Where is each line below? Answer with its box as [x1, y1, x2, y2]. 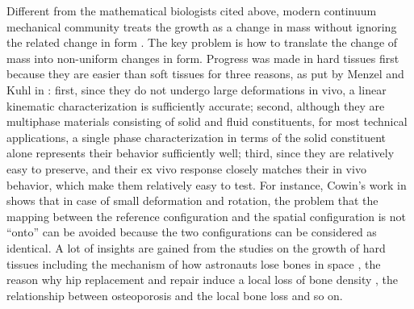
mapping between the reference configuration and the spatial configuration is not [6, 207, 407, 224]
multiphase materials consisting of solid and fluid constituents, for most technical [6, 113, 408, 130]
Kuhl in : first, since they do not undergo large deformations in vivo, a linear [6, 81, 387, 98]
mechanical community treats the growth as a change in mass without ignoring [6, 18, 397, 35]
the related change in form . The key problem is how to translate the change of [6, 34, 398, 51]
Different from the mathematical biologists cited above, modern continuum [6, 2, 377, 19]
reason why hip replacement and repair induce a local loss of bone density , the [6, 271, 399, 288]
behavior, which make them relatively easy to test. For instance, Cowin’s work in [6, 176, 407, 193]
